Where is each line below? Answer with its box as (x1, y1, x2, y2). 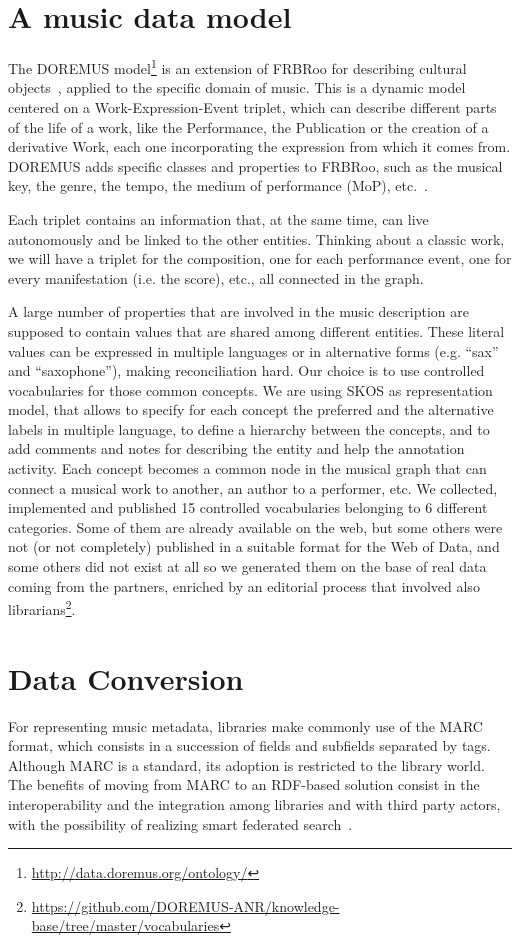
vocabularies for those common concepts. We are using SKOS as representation (8, 379, 493, 400)
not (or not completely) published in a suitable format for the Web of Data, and (8, 536, 500, 557)
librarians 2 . (8, 596, 76, 619)
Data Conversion (8, 657, 244, 698)
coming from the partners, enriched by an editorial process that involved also (8, 575, 480, 596)
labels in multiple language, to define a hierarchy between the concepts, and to (8, 418, 490, 439)
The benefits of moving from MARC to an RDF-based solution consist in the (8, 774, 480, 795)
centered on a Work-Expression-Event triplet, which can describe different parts (8, 96, 497, 117)
